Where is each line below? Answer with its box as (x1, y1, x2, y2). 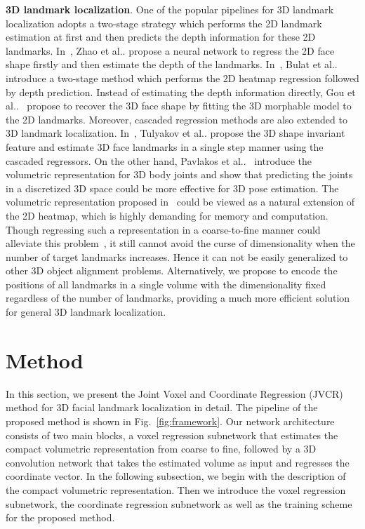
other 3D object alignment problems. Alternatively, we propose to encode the (6, 263, 338, 278)
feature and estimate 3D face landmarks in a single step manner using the (6, 139, 324, 154)
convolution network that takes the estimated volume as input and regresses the (6, 455, 350, 469)
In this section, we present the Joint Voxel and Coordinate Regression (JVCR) (6, 386, 343, 401)
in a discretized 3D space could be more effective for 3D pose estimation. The (6, 180, 339, 195)
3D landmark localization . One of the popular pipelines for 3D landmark (6, 2, 334, 16)
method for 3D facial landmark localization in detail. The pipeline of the (6, 400, 318, 415)
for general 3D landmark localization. (6, 304, 166, 319)
